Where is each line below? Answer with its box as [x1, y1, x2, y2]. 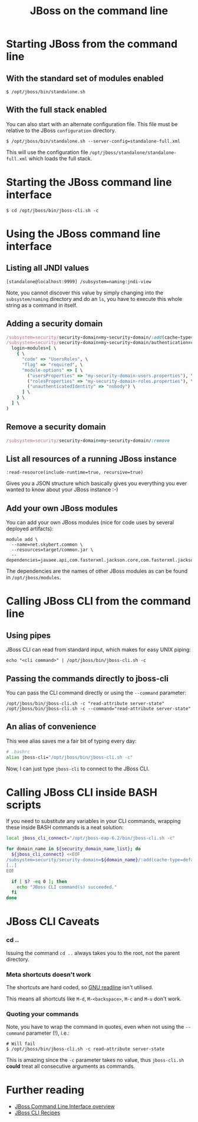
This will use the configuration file [6, 149, 88, 156]
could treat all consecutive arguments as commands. [6, 1063, 136, 1070]
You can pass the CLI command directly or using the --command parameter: [6, 689, 187, 696]
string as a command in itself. [6, 301, 78, 309]
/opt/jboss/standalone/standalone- [89, 149, 177, 156]
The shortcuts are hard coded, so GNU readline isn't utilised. [6, 983, 153, 990]
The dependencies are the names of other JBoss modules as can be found [6, 567, 188, 575]
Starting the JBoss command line [6, 176, 172, 189]
